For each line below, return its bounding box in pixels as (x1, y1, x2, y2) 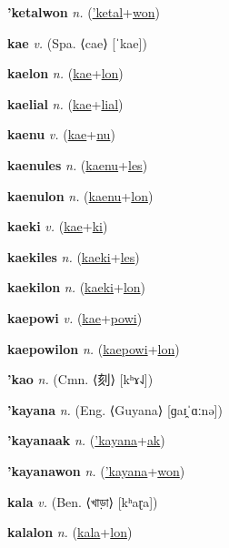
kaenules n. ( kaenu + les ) (7, 155, 148, 174)
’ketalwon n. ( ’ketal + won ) (7, 3, 160, 21)
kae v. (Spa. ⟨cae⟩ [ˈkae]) (7, 33, 147, 52)
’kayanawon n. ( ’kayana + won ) (7, 461, 185, 480)
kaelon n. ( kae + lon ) (7, 64, 124, 83)
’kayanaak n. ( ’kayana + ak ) (7, 431, 165, 450)
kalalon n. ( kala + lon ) (7, 523, 133, 542)
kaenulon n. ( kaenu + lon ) (7, 186, 154, 205)
